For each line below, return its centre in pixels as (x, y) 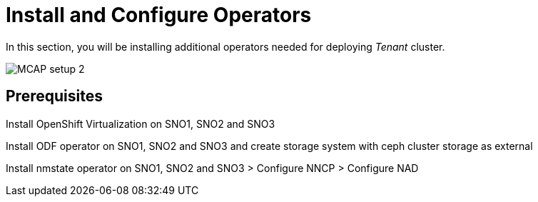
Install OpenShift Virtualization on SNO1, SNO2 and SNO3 (141, 123)
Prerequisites (54, 96)
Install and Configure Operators (159, 15)
